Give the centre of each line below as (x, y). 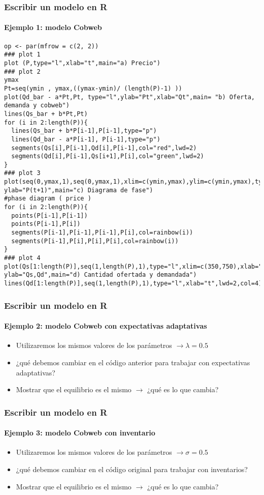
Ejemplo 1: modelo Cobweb (53, 27)
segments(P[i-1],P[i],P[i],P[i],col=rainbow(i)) (95, 241)
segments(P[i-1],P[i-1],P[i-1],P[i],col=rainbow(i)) (102, 233)
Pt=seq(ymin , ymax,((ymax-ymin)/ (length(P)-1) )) (93, 88)
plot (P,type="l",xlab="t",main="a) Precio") (82, 63)
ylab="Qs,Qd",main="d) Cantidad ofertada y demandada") (101, 275)
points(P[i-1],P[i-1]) (49, 215)
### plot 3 (22, 173)
